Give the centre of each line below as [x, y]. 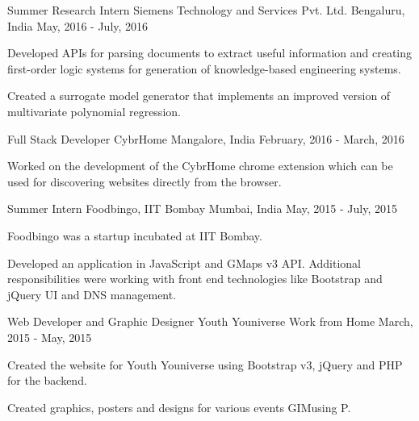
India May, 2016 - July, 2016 [78, 25]
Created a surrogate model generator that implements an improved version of [199, 96]
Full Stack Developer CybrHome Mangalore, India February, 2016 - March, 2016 [206, 138]
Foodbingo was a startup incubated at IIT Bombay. [135, 235]
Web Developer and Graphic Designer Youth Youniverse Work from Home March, [210, 321]
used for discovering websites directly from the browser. [145, 181]
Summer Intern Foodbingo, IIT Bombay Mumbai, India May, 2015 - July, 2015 [202, 208]
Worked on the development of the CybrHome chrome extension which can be [200, 166]
